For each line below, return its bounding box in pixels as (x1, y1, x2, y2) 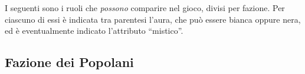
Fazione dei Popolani (5, 53, 134, 71)
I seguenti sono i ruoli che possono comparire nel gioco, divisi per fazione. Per (5, 2, 285, 13)
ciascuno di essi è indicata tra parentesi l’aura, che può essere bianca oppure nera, (5, 13, 301, 25)
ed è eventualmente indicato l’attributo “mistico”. (5, 24, 183, 37)
